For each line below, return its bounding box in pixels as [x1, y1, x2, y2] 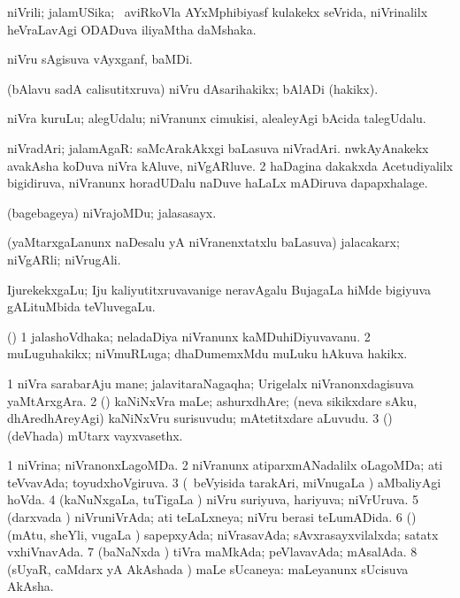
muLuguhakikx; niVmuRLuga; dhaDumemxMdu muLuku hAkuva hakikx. [7, 344, 408, 363]
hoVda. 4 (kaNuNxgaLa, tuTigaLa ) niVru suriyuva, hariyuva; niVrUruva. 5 [7, 490, 419, 509]
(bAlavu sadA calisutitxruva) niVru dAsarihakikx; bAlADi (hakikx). [7, 79, 379, 97]
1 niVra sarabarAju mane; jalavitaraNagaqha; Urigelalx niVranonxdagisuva [7, 373, 414, 392]
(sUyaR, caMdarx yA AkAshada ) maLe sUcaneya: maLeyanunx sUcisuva [7, 559, 409, 578]
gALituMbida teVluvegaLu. [7, 297, 156, 316]
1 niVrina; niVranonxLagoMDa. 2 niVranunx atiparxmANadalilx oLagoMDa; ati [7, 456, 443, 474]
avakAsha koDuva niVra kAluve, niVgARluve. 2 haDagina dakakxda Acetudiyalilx [7, 156, 453, 174]
